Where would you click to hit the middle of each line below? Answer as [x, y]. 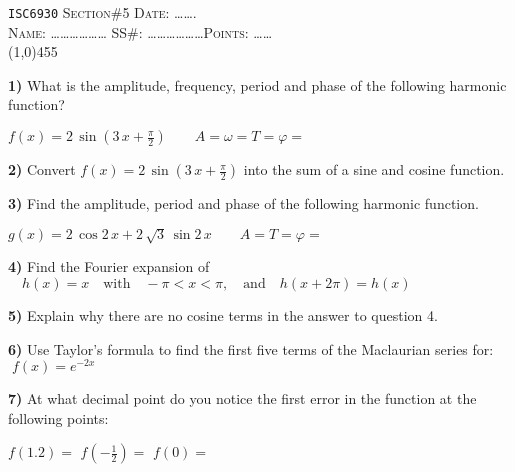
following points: [58, 417]
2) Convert [42, 169]
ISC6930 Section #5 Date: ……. [102, 12]
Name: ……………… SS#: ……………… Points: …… [140, 31]
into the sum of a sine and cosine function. [374, 169]
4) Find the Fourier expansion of [109, 266]
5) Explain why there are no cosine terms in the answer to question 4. [223, 315]
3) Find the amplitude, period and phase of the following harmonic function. [243, 203]
